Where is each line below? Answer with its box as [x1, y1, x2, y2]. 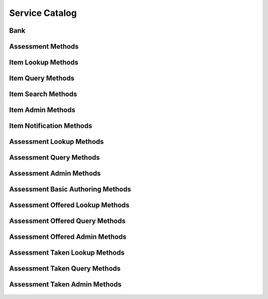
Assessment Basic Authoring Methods [9, 185, 132, 194]
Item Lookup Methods [9, 58, 79, 67]
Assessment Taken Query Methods [9, 264, 121, 273]
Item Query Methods [9, 74, 74, 83]
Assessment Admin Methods [9, 169, 101, 178]
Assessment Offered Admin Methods [9, 233, 127, 241]
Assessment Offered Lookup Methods [9, 201, 130, 209]
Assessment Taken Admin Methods [9, 280, 122, 289]
